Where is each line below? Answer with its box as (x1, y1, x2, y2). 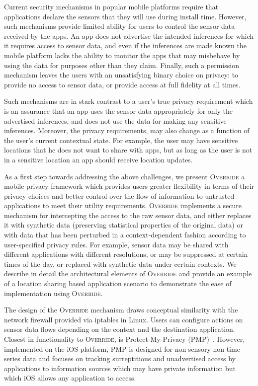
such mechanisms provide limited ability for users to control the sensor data (4, 21, 235, 31)
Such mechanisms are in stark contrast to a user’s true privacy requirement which (4, 96, 253, 106)
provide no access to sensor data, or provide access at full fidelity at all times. (4, 79, 241, 89)
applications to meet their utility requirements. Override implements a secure (4, 200, 242, 211)
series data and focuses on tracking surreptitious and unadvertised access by (4, 353, 236, 364)
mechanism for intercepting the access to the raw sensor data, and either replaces (4, 210, 252, 220)
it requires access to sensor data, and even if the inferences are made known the (4, 40, 247, 51)
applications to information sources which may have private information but (4, 363, 236, 373)
